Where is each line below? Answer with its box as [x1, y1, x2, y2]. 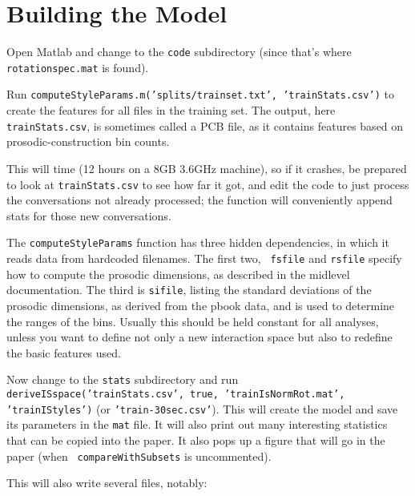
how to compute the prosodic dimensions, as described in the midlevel [6, 265, 350, 282]
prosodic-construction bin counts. [6, 133, 170, 150]
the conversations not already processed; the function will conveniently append [6, 192, 393, 208]
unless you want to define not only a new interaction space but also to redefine [6, 329, 393, 345]
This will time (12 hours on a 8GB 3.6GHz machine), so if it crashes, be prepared [6, 159, 407, 176]
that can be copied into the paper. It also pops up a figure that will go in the [6, 431, 385, 448]
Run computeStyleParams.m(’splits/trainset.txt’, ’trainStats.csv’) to [6, 86, 394, 103]
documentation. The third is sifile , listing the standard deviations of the [6, 281, 372, 298]
